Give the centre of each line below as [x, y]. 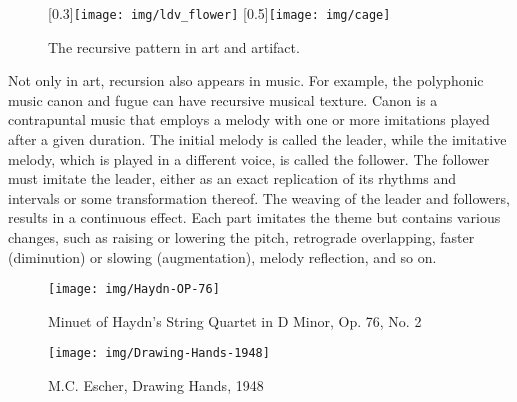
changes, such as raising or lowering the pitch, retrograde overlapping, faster [241, 237]
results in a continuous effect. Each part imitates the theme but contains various [254, 217]
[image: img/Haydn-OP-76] [134, 289]
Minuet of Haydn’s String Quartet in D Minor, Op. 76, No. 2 [235, 320]
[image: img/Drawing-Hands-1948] [159, 353]
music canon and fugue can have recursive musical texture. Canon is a [223, 99]
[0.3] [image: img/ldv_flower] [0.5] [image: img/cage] [219, 13]
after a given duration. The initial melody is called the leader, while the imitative [257, 139]
